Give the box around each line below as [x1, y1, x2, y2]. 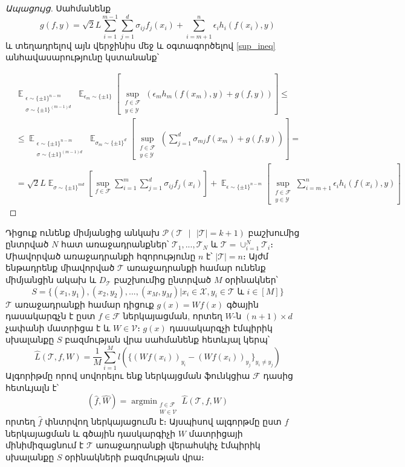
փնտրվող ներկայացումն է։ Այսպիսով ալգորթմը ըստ [45, 415, 282, 427]
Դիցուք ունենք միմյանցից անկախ [5, 226, 160, 238]
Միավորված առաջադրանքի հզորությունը [5, 249, 196, 262]
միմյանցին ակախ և [5, 273, 97, 286]
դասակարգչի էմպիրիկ [169, 321, 273, 334]
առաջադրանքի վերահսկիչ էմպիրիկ [96, 439, 261, 451]
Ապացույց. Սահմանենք [5, 2, 111, 14]
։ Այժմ [243, 249, 268, 262]
